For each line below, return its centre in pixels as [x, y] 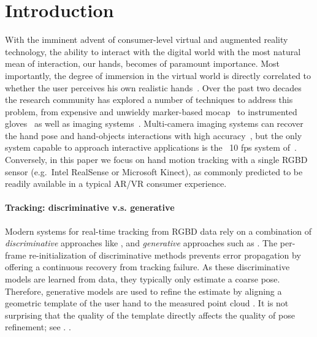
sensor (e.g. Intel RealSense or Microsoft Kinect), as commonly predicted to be [154, 171]
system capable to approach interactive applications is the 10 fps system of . [151, 147]
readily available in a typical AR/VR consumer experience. [116, 184]
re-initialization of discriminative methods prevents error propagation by [165, 255]
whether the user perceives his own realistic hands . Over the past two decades [153, 87]
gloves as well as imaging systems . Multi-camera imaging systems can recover [154, 123]
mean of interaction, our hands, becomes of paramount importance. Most [143, 63]
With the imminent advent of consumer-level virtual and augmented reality [147, 40]
